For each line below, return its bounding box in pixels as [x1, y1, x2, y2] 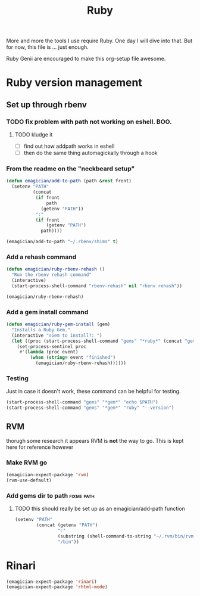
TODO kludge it [14, 131, 53, 138]
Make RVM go [6, 458, 48, 467]
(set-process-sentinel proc [17, 343, 86, 349]
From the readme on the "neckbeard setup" [6, 164, 135, 173]
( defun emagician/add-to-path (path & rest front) [6, 178, 132, 184]
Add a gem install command [6, 308, 89, 316]
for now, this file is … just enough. [6, 44, 89, 51]
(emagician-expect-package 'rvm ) [6, 472, 89, 478]
